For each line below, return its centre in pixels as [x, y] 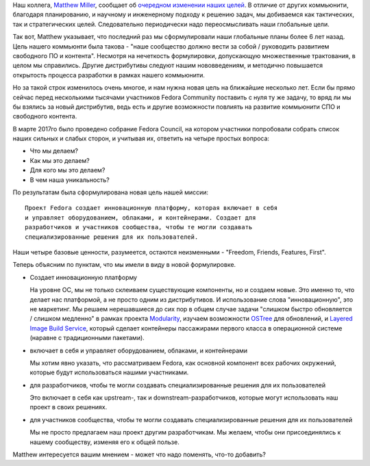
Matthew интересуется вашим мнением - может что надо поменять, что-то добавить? [139, 454]
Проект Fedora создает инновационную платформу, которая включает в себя [151, 208]
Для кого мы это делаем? [67, 170]
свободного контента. [45, 116]
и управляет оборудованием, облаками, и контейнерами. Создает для [140, 218]
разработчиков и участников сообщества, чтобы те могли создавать [139, 227]
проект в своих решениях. [69, 407]
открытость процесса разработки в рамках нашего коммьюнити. [109, 75]
